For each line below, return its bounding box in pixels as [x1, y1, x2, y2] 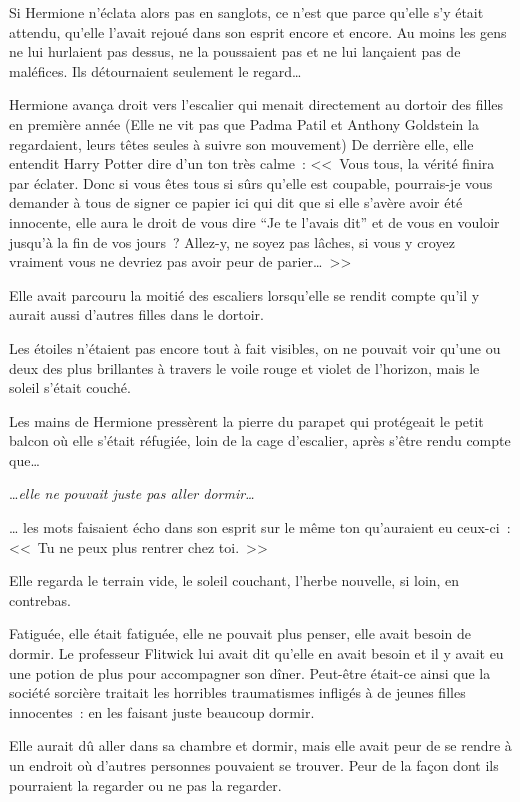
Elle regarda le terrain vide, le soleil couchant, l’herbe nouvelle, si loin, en [9, 570, 460, 591]
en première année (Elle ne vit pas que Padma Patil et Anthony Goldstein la [9, 113, 479, 134]
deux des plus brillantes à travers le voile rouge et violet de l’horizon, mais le [9, 357, 480, 378]
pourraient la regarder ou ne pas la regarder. [9, 774, 282, 795]
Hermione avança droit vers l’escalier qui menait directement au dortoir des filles [9, 94, 504, 115]
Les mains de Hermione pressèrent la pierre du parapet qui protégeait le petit [9, 410, 484, 431]
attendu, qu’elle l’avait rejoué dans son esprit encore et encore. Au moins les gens [9, 21, 507, 42]
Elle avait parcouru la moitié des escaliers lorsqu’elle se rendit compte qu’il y [9, 284, 480, 305]
